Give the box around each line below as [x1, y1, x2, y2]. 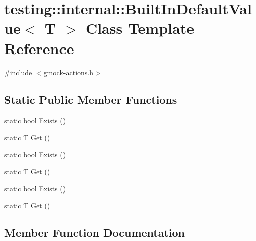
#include [4, 67, 32, 77]
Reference [4, 37, 74, 58]
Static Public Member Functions [4, 91, 177, 107]
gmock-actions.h [43, 67, 94, 77]
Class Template [85, 18, 194, 38]
